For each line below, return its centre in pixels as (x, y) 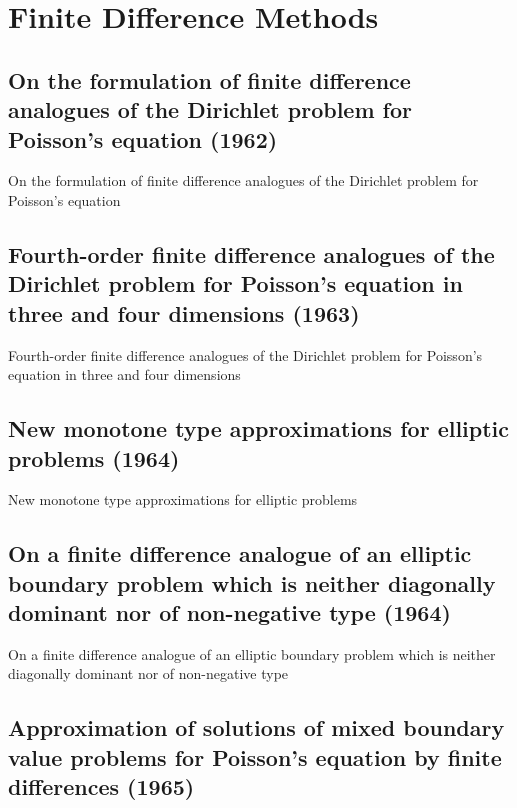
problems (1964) (94, 457)
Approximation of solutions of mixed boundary (256, 727)
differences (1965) (101, 786)
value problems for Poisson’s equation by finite (255, 756)
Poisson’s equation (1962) (143, 138)
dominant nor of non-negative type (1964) (229, 612)
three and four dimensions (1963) (184, 312)
